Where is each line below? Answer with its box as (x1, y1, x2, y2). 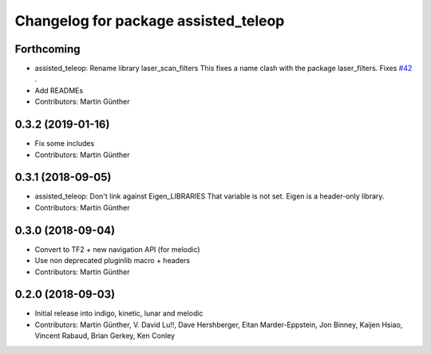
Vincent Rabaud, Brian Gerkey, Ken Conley (34, 331, 176, 340)
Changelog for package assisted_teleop (14, 12, 285, 29)
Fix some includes (34, 139, 95, 148)
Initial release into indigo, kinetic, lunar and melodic (34, 309, 204, 318)
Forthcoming (14, 42, 81, 56)
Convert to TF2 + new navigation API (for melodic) (34, 244, 200, 254)
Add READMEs (34, 85, 84, 95)
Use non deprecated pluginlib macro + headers (34, 256, 191, 265)
